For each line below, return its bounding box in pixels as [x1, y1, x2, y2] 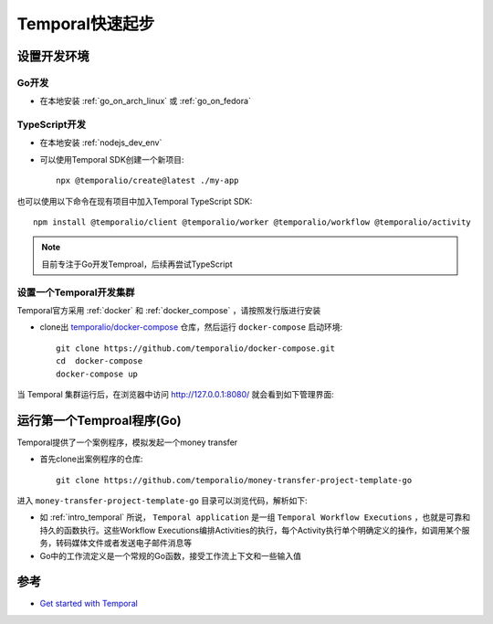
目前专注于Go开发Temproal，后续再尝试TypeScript [41, 259, 233, 270]
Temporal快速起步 [16, 14, 155, 34]
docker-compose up [56, 368, 139, 379]
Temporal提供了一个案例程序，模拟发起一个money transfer [16, 437, 238, 448]
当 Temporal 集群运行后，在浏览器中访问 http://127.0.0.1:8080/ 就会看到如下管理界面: [16, 388, 335, 399]
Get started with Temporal [39, 598, 139, 609]
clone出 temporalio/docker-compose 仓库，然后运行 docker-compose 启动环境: [39, 322, 343, 333]
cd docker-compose [56, 356, 143, 366]
